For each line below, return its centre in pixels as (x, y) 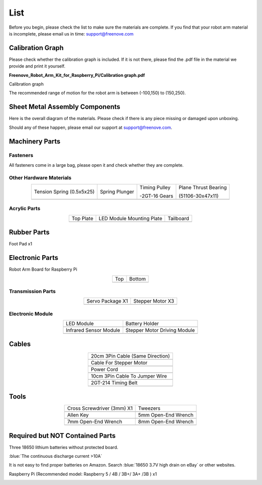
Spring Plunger (117, 192)
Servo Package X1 (107, 301)
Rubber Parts (29, 233)
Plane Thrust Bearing (203, 187)
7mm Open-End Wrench (95, 422)
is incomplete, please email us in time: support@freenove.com (71, 34)
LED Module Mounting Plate (131, 218)
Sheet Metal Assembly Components (65, 107)
